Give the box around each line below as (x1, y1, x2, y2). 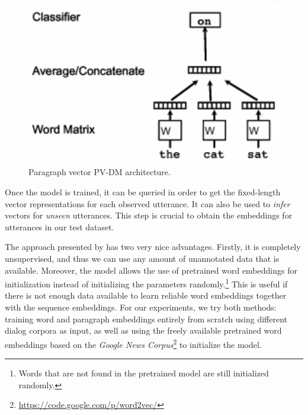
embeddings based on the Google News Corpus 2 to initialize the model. (5, 336, 262, 350)
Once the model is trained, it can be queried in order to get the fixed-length (5, 186, 281, 198)
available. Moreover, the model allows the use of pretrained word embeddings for (5, 264, 297, 276)
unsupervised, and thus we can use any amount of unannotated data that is (5, 252, 280, 265)
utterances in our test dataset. (5, 220, 114, 233)
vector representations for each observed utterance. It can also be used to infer (5, 197, 290, 210)
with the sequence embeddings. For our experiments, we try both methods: (5, 301, 277, 313)
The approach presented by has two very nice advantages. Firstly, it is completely (5, 240, 301, 253)
